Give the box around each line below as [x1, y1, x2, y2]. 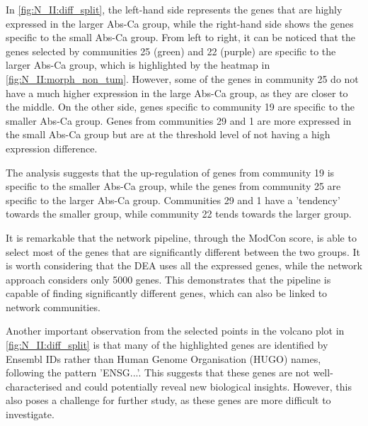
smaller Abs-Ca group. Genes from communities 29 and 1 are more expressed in [6, 113, 352, 128]
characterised [6, 379, 62, 393]
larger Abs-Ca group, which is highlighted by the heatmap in [6, 57, 270, 72]
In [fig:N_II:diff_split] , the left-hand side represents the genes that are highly [6, 2, 343, 16]
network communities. [6, 299, 100, 314]
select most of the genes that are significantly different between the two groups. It [6, 244, 360, 259]
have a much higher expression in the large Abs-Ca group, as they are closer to [6, 85, 348, 100]
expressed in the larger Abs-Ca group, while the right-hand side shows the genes [6, 16, 354, 30]
